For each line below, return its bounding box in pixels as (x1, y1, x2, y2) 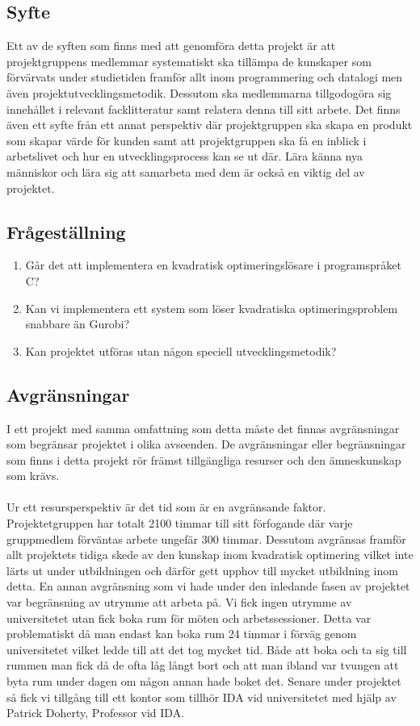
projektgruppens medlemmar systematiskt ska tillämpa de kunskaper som (6, 52, 372, 69)
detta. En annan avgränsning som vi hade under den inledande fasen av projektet (6, 578, 410, 595)
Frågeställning (6, 219, 126, 244)
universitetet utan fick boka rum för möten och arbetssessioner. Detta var (6, 609, 372, 626)
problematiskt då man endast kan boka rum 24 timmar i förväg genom (6, 625, 357, 642)
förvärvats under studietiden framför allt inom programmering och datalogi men (6, 69, 403, 86)
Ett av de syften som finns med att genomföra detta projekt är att (6, 37, 336, 54)
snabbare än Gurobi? (25, 315, 130, 332)
